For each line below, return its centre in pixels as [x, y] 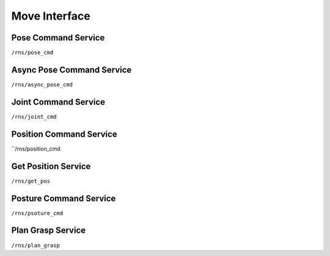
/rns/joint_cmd [34, 117]
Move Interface [51, 16]
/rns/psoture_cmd [37, 213]
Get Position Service [51, 166]
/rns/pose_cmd [32, 53]
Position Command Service [64, 134]
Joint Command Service [58, 102]
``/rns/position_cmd [36, 149]
